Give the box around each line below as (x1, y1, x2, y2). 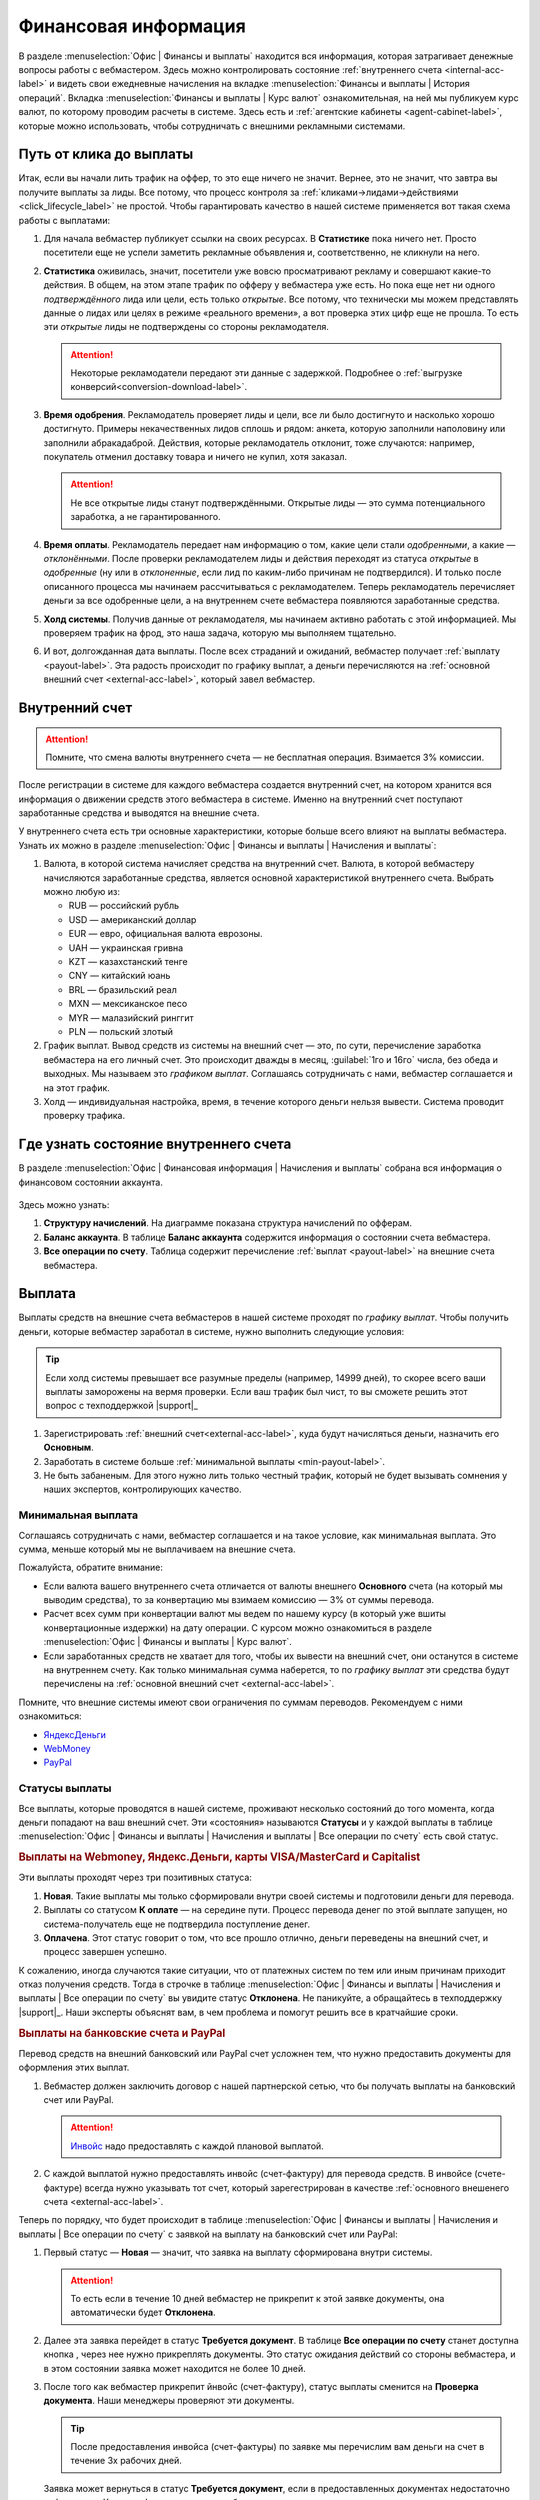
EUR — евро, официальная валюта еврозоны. (68, 928, 264, 940)
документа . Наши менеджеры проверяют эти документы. (43, 2395, 295, 2407)
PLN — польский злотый (68, 1025, 174, 1037)
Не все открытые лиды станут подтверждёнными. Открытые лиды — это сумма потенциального (70, 496, 486, 509)
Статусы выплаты (18, 1781, 112, 1795)
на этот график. (43, 1081, 110, 1094)
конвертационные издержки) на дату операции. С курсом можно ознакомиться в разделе (43, 1621, 432, 1634)
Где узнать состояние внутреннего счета (18, 1136, 292, 1153)
